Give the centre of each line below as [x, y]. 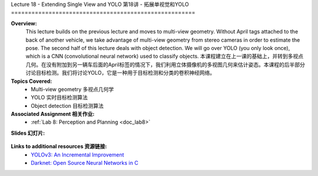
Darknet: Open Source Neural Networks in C [85, 163]
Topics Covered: [32, 81]
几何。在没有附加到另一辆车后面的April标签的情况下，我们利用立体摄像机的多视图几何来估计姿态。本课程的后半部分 [165, 64]
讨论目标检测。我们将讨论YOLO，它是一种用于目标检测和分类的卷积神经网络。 [120, 73]
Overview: [24, 23]
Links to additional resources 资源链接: [59, 147]
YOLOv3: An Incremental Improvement [77, 155]
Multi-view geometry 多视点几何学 [72, 89]
